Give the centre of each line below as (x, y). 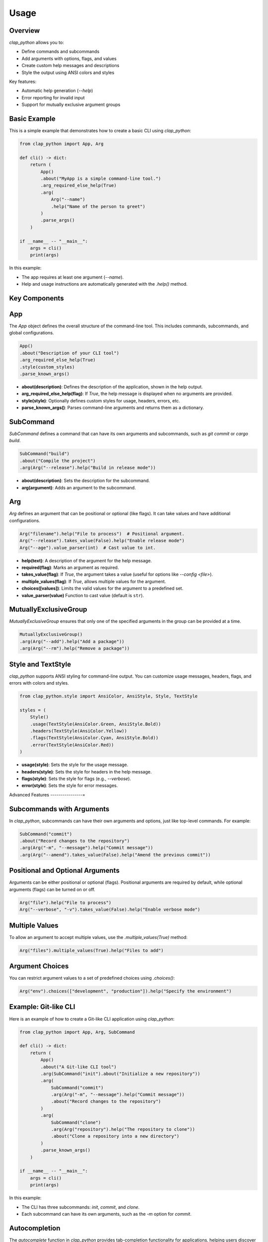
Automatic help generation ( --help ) (57, 91)
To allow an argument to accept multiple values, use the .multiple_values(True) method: (99, 937)
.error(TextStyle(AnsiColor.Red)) (72, 745)
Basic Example (32, 119)
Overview (25, 31)
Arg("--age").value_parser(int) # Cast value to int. (88, 547)
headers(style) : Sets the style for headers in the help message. (87, 772)
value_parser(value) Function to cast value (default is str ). (83, 595)
